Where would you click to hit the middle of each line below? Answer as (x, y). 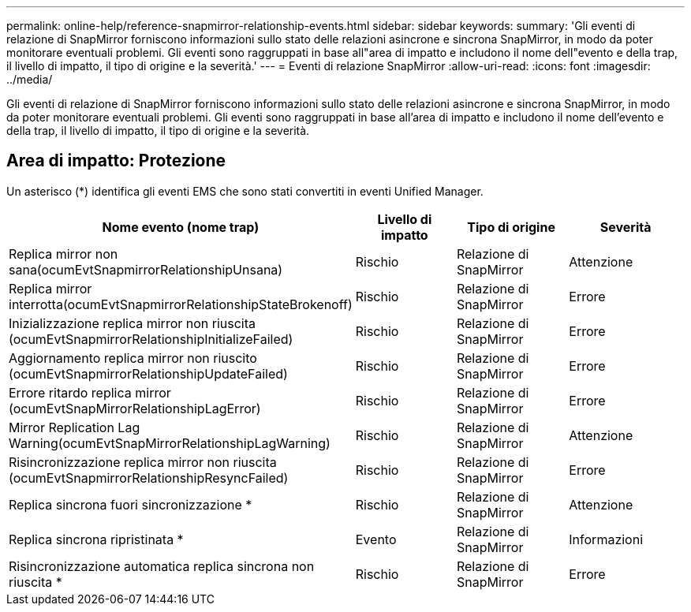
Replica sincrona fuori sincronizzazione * (131, 504)
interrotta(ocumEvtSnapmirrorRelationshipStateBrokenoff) (181, 304)
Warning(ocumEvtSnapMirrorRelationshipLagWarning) (170, 443)
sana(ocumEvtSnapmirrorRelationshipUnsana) (146, 269)
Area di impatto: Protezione (116, 161)
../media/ (30, 79)
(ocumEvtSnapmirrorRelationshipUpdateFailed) (148, 373)
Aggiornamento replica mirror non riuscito (133, 358)
